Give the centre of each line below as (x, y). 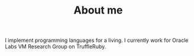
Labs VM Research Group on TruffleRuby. (56, 47)
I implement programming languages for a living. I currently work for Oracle (97, 40)
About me (98, 10)
